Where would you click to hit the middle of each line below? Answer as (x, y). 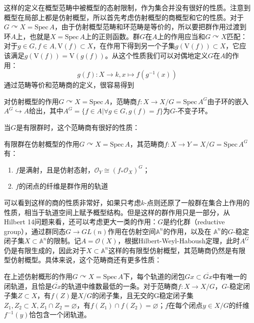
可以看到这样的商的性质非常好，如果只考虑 (72, 202)
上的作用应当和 (181, 36)
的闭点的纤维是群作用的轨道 (63, 186)
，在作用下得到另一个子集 (134, 46)
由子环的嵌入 (228, 101)
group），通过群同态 (35, 231)
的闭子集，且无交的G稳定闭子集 (143, 295)
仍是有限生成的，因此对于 (45, 250)
